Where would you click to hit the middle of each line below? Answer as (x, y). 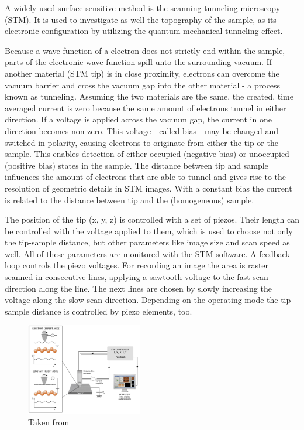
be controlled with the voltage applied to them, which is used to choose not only (149, 231)
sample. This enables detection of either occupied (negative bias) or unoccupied (147, 154)
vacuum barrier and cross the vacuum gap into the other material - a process (143, 85)
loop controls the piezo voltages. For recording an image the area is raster (137, 265)
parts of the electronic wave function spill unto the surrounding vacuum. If (138, 62)
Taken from (49, 422)
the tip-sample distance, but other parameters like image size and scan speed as (147, 242)
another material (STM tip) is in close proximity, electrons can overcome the (142, 73)
